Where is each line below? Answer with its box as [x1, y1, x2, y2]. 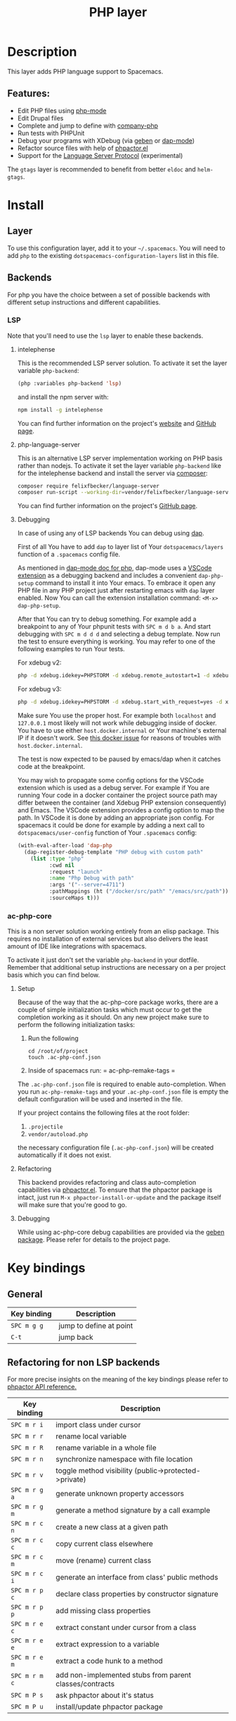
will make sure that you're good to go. [17, 1201, 128, 1209]
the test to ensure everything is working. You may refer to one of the [17, 637, 216, 646]
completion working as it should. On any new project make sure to [17, 1013, 209, 1022]
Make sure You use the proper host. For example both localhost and [17, 711, 216, 720]
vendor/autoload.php [27, 1131, 88, 1138]
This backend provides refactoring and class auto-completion [17, 1178, 197, 1187]
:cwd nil [48, 861, 75, 869]
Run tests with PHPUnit [17, 128, 85, 137]
